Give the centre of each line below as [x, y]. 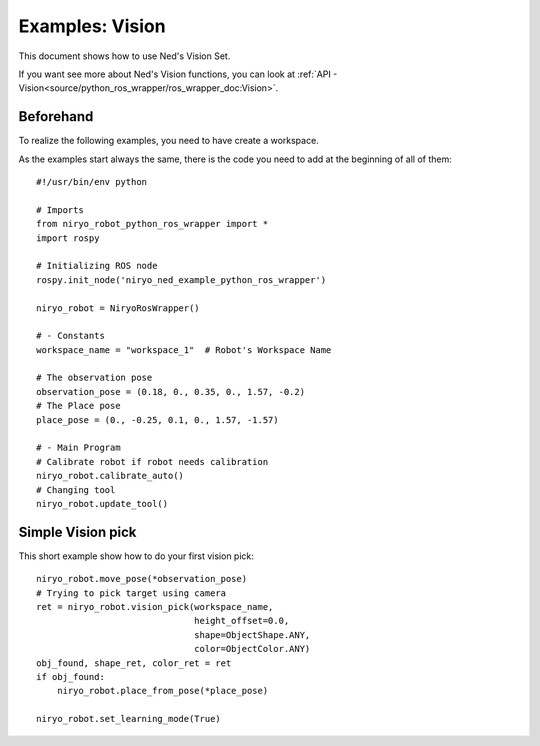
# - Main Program [78, 448]
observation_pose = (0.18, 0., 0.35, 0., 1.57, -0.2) [170, 391]
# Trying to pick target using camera [131, 593]
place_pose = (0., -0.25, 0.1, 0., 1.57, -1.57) [157, 419]
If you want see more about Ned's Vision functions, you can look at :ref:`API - [178, 74]
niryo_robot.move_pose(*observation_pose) [142, 579]
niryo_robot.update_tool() [102, 503]
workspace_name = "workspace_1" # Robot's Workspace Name [184, 349]
